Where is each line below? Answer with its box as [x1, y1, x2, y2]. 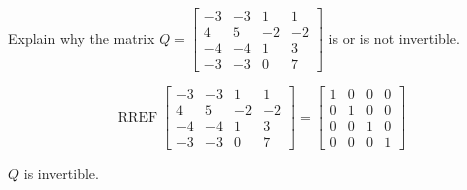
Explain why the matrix [8, 27, 155, 48]
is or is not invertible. [328, 27, 460, 48]
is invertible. [23, 163, 99, 184]
